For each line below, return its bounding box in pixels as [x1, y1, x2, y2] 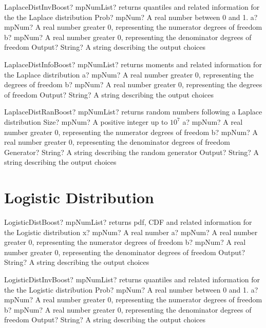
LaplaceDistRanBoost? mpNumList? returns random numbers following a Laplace [4, 106, 262, 117]
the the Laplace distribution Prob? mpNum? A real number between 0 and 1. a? [4, 11, 258, 22]
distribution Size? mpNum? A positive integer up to [4, 116, 168, 127]
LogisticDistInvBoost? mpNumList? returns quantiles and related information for [4, 274, 260, 284]
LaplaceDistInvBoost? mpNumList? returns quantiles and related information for [4, 2, 260, 12]
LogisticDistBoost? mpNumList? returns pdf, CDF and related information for [4, 217, 252, 227]
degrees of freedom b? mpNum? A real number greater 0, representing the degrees [4, 79, 262, 90]
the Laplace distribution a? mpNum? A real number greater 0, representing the [4, 69, 254, 80]
